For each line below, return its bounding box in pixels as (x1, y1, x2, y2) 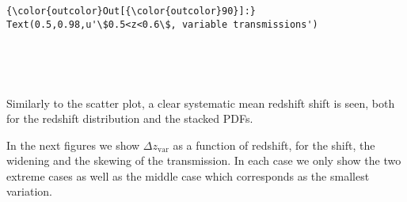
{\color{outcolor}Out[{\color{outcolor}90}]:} (6, 6, 256, 17)
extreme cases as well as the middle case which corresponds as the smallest (6, 167, 370, 184)
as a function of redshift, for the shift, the (173, 136, 375, 153)
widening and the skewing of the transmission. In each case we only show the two (6, 152, 401, 169)
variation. (6, 183, 53, 200)
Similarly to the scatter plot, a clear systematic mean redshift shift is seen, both (6, 94, 395, 111)
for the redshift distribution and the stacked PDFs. (6, 110, 253, 127)
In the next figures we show (6, 136, 140, 153)
